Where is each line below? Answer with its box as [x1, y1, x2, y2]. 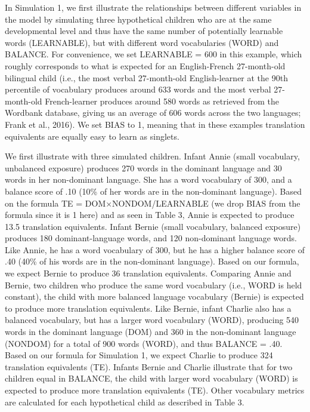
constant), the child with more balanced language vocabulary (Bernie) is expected [5, 290, 304, 303]
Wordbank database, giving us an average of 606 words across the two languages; [5, 106, 301, 119]
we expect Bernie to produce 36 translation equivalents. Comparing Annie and [5, 267, 292, 279]
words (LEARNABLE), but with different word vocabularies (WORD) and [5, 36, 279, 48]
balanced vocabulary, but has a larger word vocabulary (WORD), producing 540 [5, 313, 299, 326]
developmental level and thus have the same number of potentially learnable [5, 24, 283, 37]
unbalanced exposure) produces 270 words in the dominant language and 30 [5, 161, 282, 174]
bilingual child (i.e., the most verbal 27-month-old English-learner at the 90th [5, 71, 288, 84]
